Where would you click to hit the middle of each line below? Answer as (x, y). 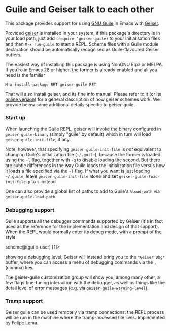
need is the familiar (25, 75)
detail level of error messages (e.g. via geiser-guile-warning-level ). (77, 288)
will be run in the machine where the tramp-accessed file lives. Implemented (85, 317)
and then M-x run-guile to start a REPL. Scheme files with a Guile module (82, 44)
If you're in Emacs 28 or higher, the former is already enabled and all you (81, 70)
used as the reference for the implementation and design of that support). (82, 226)
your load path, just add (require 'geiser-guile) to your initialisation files (83, 38)
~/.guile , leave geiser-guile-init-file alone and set (62, 176)
